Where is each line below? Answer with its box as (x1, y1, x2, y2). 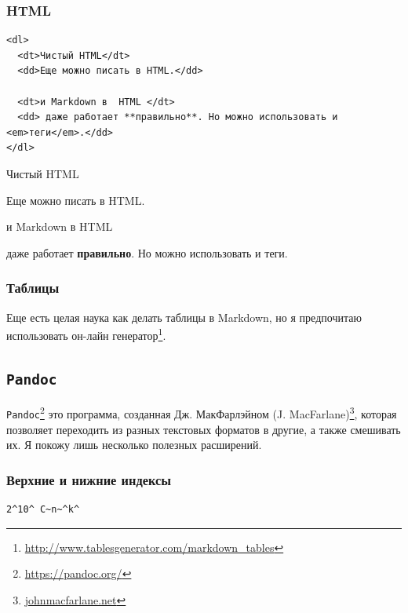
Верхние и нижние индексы (6, 469, 172, 489)
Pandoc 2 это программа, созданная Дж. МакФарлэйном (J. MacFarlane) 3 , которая (6, 403, 397, 421)
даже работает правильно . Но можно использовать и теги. (6, 244, 288, 261)
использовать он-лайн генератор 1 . (6, 325, 166, 343)
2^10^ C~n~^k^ (6, 503, 80, 515)
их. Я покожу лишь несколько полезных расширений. (6, 436, 262, 453)
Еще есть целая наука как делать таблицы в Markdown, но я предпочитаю (6, 308, 362, 325)
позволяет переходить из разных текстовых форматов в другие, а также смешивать (6, 421, 401, 437)
